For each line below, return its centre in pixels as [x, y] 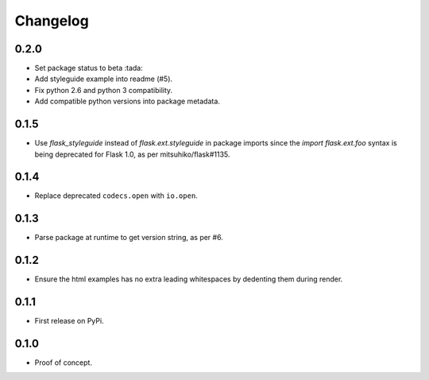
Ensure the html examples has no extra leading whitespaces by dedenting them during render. [189, 279]
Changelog [52, 21]
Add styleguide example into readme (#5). [104, 79]
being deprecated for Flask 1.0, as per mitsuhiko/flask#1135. [132, 154]
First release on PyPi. [69, 321]
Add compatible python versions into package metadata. [127, 101]
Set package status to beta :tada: [89, 68]
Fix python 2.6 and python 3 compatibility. [104, 90]
